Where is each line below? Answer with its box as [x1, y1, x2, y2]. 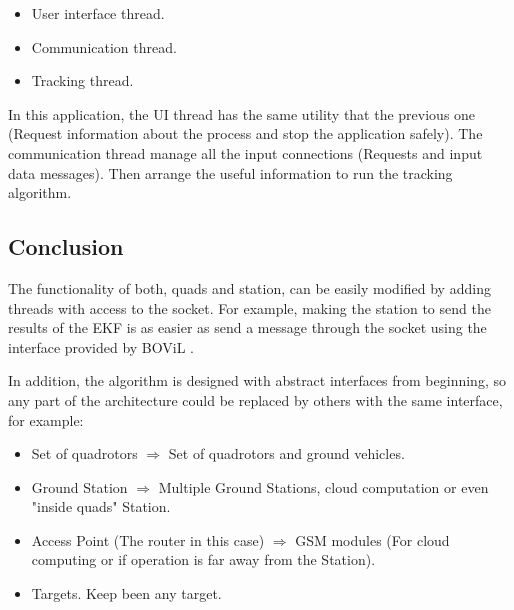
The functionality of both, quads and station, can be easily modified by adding [8, 277, 491, 298]
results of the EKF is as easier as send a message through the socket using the [8, 317, 487, 338]
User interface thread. [31, 3, 165, 23]
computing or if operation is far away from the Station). [31, 549, 376, 570]
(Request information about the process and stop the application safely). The [8, 123, 483, 144]
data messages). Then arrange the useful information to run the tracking [8, 162, 453, 183]
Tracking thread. [31, 70, 134, 91]
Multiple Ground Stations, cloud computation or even [158, 476, 489, 497]
